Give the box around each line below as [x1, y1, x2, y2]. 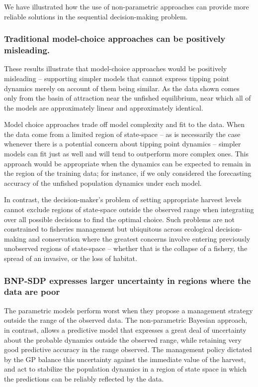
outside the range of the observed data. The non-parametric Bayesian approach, [4, 315, 248, 325]
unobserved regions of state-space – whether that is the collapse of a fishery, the [4, 243, 248, 254]
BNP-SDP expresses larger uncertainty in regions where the [4, 274, 251, 286]
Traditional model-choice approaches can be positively [4, 32, 226, 45]
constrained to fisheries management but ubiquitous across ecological [4, 224, 214, 234]
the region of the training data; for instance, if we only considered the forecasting [4, 168, 252, 178]
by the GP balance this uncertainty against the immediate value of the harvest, [4, 354, 246, 364]
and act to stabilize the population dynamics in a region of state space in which [4, 364, 247, 374]
